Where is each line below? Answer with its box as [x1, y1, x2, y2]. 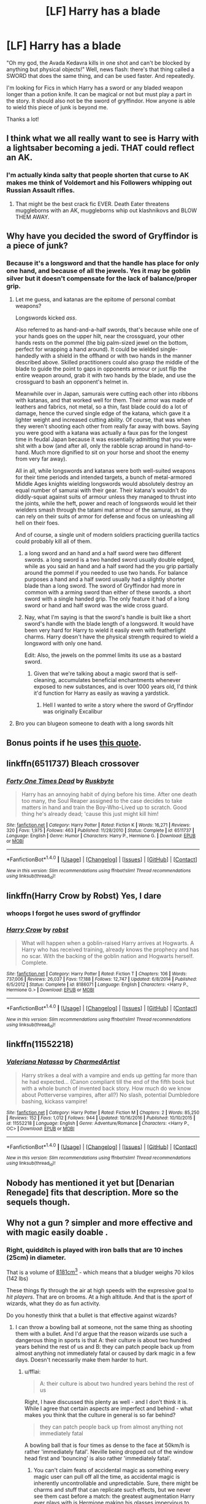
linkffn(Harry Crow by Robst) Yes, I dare [6, 891, 161, 901]
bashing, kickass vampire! [21, 1097, 88, 1105]
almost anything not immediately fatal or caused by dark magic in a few [15, 1349, 196, 1357]
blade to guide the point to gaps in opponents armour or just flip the [15, 365, 187, 372]
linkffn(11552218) [6, 1039, 74, 1049]
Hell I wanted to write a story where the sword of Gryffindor [42, 701, 194, 709]
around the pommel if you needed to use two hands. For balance [24, 569, 188, 577]
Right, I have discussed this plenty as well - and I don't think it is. [24, 1398, 188, 1406]
